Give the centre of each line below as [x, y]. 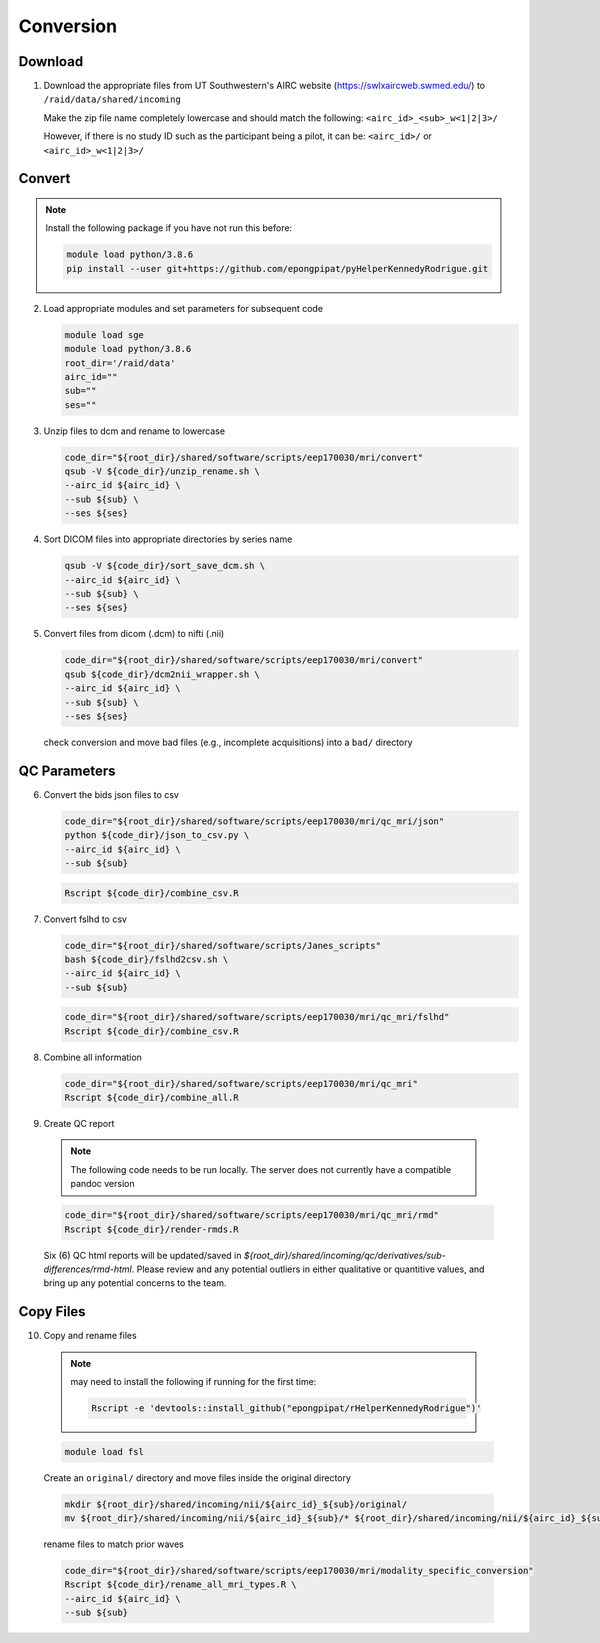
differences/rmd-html [87, 1269]
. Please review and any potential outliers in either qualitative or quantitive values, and [308, 1269]
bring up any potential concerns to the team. [135, 1283]
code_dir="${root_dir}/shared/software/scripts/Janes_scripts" [223, 945]
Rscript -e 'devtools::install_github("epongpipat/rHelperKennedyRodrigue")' [286, 1408]
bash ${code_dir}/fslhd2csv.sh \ [146, 959]
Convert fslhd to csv [85, 919]
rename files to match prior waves [113, 1544]
